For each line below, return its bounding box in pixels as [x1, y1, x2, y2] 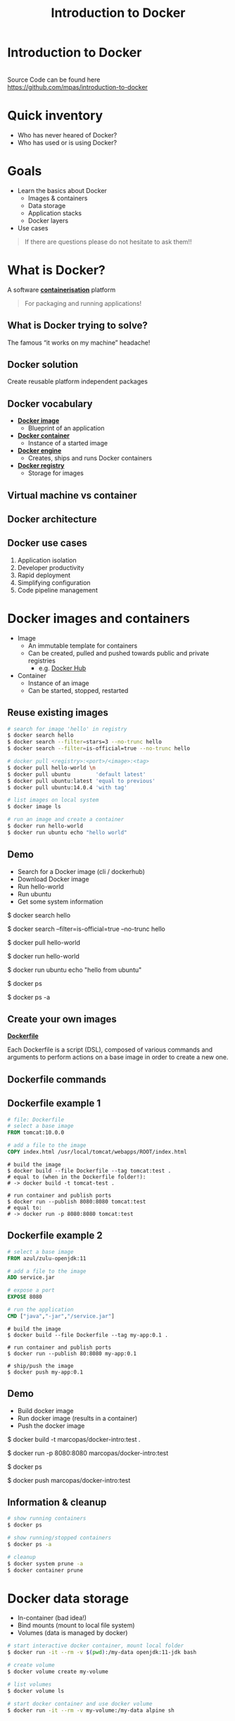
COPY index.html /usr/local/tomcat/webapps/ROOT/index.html [7, 1149, 188, 1156]
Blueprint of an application [27, 424, 105, 433]
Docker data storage [7, 1591, 129, 1606]
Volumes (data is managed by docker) [17, 1629, 128, 1637]
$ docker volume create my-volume [7, 1668, 109, 1675]
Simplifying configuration [17, 578, 91, 586]
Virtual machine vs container [7, 489, 137, 501]
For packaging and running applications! [24, 299, 142, 307]
